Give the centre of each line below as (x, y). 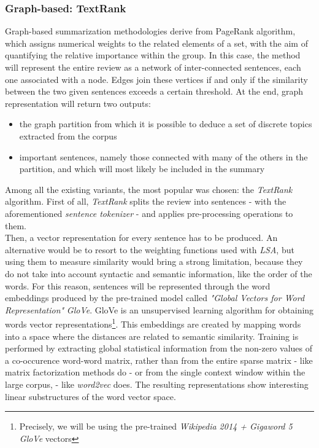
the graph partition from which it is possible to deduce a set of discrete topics (166, 124)
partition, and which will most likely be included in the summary (142, 169)
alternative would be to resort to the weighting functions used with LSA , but (150, 249)
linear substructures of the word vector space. (90, 396)
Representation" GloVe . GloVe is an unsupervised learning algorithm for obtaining (159, 309)
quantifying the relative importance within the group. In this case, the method (153, 55)
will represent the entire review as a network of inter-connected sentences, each (153, 67)
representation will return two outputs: (78, 103)
